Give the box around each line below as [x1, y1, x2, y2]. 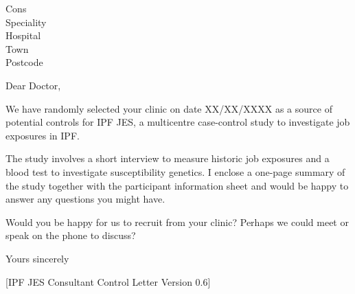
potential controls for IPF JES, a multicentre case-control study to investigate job [5, 115, 350, 129]
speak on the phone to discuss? [5, 228, 136, 242]
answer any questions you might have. [5, 192, 165, 206]
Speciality [5, 14, 47, 29]
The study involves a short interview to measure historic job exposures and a [5, 151, 330, 166]
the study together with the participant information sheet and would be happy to [5, 178, 349, 192]
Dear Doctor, [5, 78, 61, 92]
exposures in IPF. [5, 128, 80, 142]
